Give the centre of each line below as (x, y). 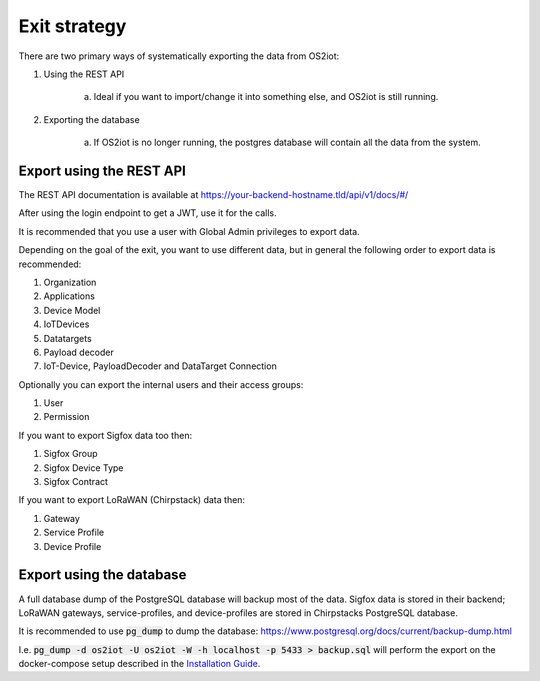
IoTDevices (66, 324)
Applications (69, 296)
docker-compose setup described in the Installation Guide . (139, 664)
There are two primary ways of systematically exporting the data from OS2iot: (179, 56)
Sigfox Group (71, 454)
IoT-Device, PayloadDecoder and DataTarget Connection (160, 366)
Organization (70, 282)
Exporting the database (91, 119)
